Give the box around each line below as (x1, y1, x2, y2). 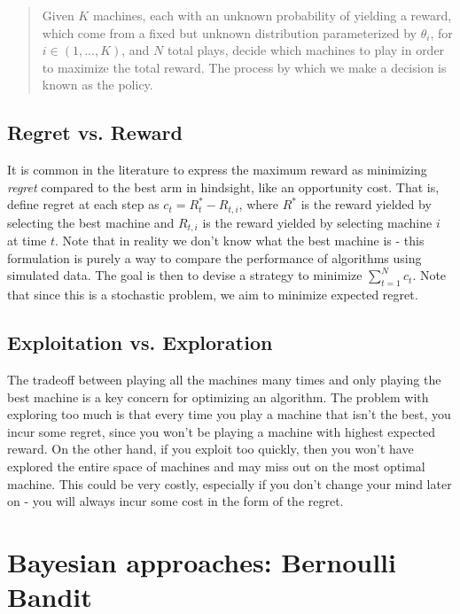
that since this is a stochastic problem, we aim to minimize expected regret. (7, 285, 418, 304)
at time (7, 231, 47, 250)
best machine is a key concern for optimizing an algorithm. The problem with (7, 387, 429, 406)
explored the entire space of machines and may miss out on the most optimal (7, 457, 425, 476)
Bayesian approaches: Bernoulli (7, 543, 396, 579)
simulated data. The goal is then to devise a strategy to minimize (7, 266, 363, 284)
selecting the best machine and (7, 213, 175, 231)
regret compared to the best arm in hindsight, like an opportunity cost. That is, (7, 177, 440, 196)
